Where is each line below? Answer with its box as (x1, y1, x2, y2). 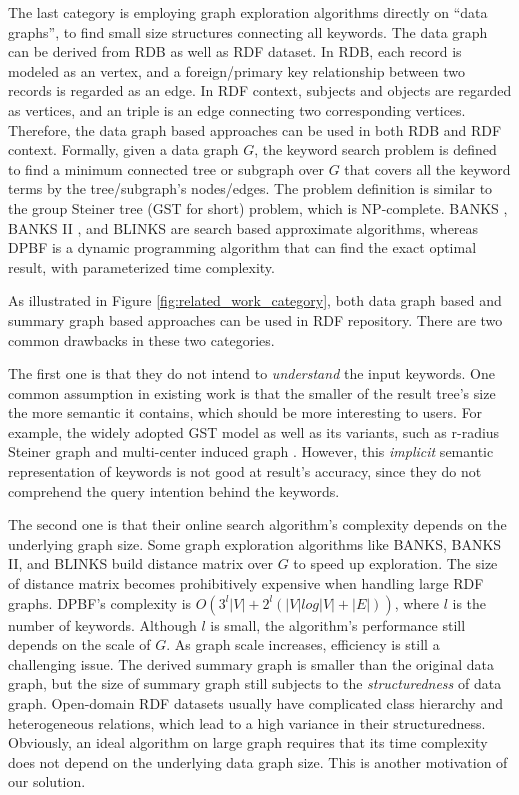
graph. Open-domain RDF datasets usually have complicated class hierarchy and (8, 693, 503, 713)
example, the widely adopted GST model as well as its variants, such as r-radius (8, 421, 500, 442)
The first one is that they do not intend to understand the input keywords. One (8, 363, 495, 384)
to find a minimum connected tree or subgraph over (8, 158, 325, 179)
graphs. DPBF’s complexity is (8, 592, 192, 613)
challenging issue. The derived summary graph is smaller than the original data (8, 653, 494, 674)
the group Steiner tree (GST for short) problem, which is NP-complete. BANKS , (8, 197, 508, 218)
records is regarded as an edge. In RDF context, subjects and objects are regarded (8, 80, 512, 101)
